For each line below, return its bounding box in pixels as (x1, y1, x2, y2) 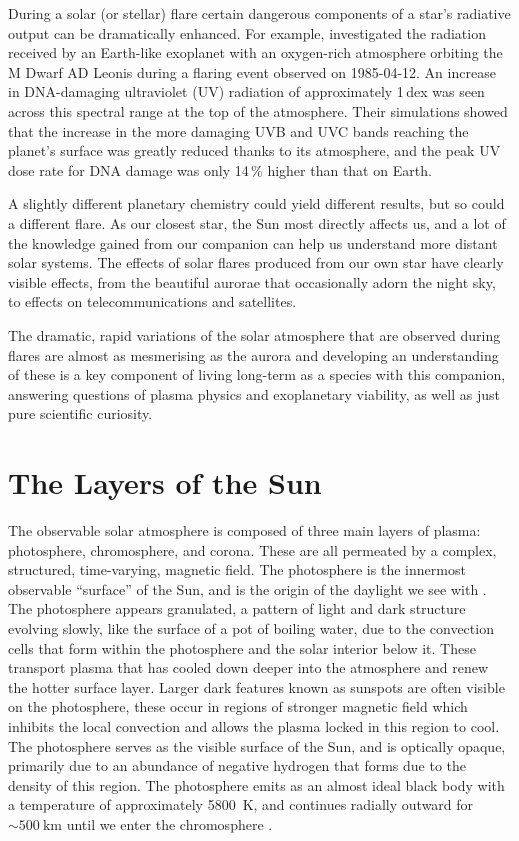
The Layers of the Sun (8, 462, 322, 503)
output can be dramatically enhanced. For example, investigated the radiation (8, 22, 486, 43)
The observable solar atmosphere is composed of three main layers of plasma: (8, 520, 481, 540)
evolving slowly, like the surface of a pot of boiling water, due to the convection (8, 617, 494, 638)
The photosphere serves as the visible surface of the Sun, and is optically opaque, (8, 735, 506, 756)
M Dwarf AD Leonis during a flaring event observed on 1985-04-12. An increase (8, 61, 496, 82)
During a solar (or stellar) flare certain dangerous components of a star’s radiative (8, 3, 511, 23)
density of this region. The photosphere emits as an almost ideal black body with (8, 774, 505, 795)
